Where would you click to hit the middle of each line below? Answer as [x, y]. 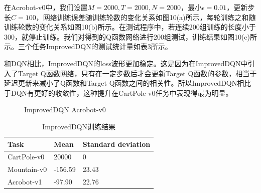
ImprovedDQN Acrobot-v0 [65, 110]
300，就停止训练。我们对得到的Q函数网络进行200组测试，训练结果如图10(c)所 [130, 36]
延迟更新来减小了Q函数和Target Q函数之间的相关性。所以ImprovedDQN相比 [128, 83]
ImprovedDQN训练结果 [79, 126]
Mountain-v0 [27, 169]
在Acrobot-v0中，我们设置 [46, 7]
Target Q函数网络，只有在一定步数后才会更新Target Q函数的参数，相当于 [137, 73]
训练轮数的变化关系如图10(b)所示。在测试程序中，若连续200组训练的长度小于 [130, 27]
